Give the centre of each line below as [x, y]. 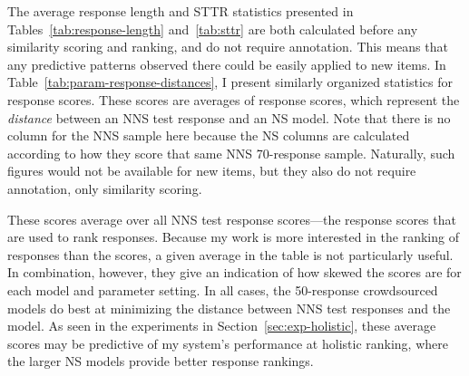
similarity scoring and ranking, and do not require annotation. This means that [228, 47]
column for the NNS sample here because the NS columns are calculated [209, 135]
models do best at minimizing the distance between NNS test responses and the [229, 308]
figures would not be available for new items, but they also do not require [212, 171]
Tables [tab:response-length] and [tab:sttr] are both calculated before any [213, 29]
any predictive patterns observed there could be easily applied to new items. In [227, 64]
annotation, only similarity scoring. [105, 188]
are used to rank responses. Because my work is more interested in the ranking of [233, 237]
